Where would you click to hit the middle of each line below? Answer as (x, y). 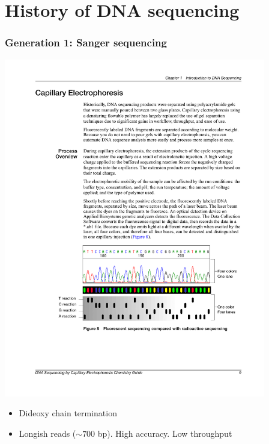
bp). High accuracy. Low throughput (165, 433)
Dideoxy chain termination (68, 413)
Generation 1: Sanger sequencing (86, 42)
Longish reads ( (47, 433)
